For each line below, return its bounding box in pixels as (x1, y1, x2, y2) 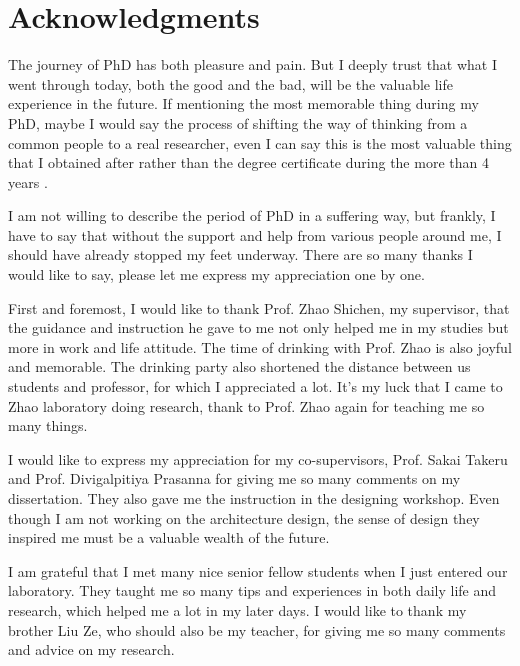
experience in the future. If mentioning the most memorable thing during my (8, 93, 479, 114)
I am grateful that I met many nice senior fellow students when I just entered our (8, 560, 508, 581)
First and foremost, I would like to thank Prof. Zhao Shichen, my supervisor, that (8, 297, 510, 318)
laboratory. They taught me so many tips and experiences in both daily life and (8, 580, 497, 601)
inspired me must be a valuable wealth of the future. (8, 527, 330, 548)
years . (8, 171, 48, 192)
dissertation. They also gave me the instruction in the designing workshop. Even (8, 488, 500, 508)
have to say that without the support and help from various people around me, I (8, 224, 502, 245)
